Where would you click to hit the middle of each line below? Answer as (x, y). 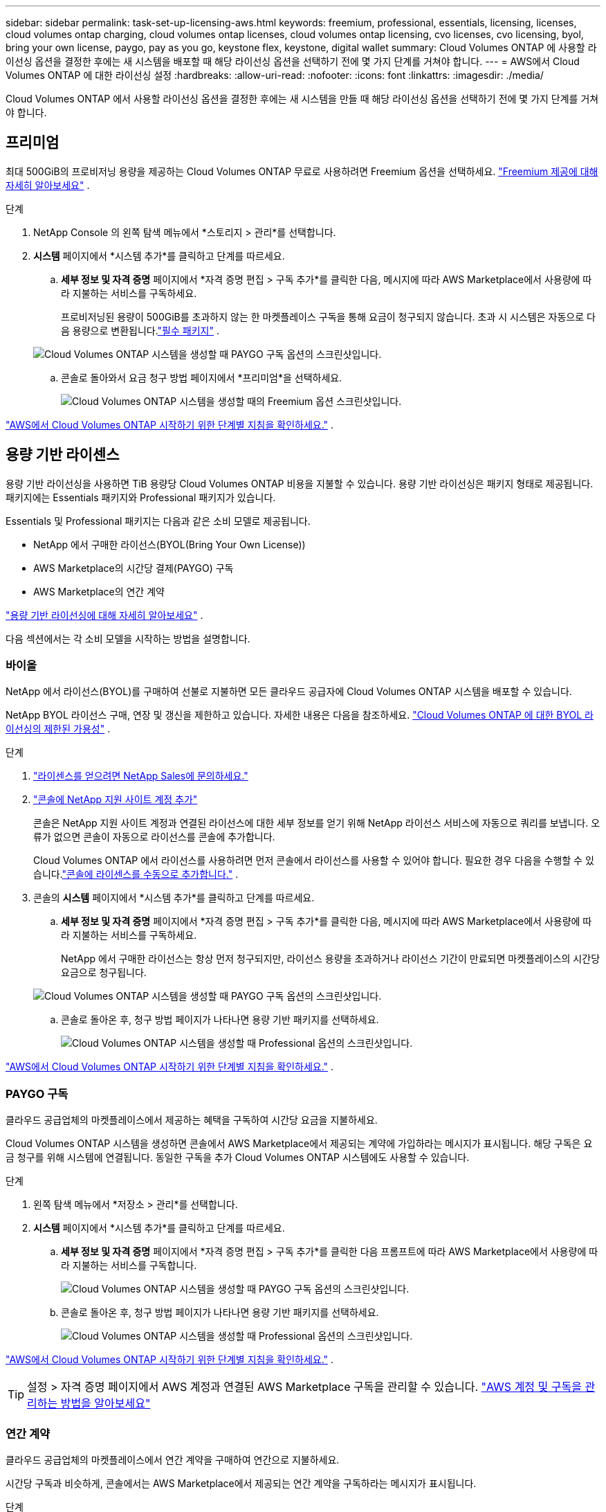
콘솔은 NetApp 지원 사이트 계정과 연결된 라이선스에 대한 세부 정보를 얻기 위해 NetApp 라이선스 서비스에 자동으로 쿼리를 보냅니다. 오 (317, 823)
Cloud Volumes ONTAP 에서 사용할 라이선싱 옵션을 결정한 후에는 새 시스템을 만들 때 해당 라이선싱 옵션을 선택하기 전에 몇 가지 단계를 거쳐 (302, 99)
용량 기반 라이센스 (63, 455)
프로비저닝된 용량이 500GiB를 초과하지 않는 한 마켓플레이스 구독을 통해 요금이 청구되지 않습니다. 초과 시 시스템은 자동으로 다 (328, 316)
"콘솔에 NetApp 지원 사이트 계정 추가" (116, 800)
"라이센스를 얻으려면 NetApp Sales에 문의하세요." (141, 776)
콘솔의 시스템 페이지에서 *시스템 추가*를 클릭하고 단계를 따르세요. (174, 898)
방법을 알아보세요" (105, 1404)
